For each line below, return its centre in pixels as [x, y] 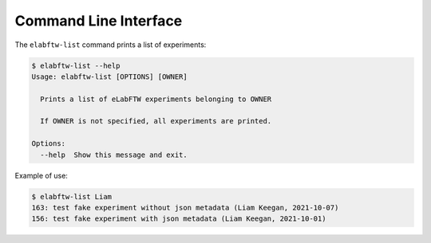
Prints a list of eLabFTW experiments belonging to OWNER [156, 99]
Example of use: [41, 175]
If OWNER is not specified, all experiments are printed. [156, 121]
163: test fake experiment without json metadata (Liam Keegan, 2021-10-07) [185, 208]
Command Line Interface [99, 21]
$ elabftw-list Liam [71, 196]
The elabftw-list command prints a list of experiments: [111, 45]
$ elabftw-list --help [76, 65]
